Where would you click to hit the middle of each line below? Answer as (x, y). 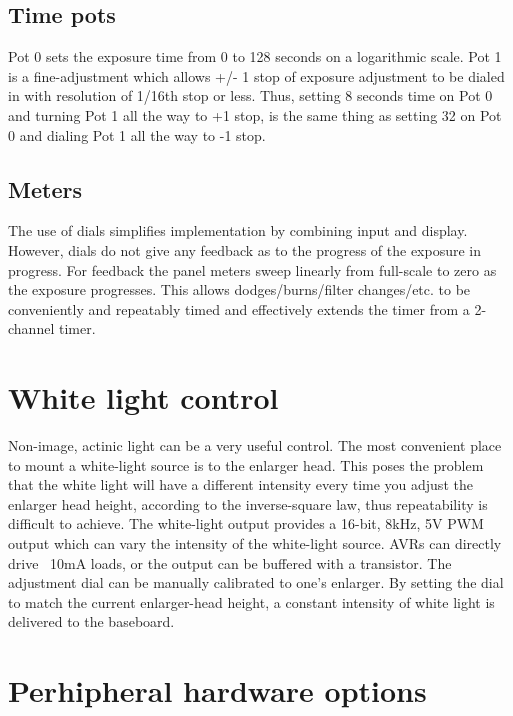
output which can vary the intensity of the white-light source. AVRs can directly (255, 543)
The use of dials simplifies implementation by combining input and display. (238, 230)
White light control (143, 397)
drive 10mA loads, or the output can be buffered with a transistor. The (230, 562)
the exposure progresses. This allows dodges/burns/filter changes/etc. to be (239, 289)
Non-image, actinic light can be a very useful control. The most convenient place (255, 445)
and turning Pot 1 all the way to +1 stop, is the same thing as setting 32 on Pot (255, 114)
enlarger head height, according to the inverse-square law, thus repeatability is (248, 503)
